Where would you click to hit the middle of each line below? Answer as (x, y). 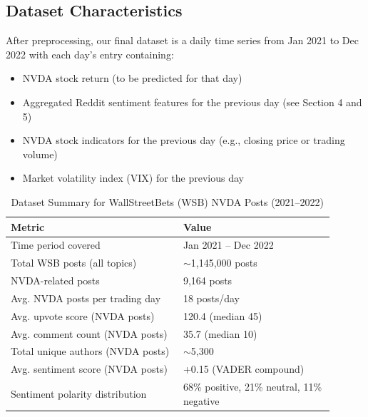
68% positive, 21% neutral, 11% (252, 387)
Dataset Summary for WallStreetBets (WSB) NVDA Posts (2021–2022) (168, 201)
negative (201, 400)
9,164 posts (208, 280)
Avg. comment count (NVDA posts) (89, 333)
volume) (40, 154)
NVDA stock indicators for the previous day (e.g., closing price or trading (184, 140)
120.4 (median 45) (223, 315)
